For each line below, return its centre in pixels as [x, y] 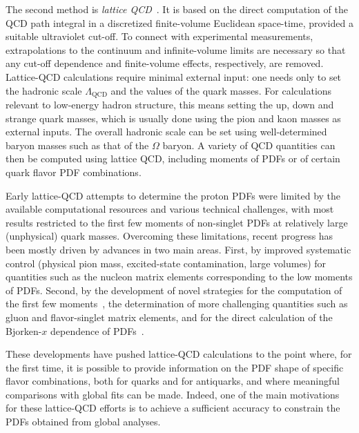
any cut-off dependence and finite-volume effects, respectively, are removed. [165, 63]
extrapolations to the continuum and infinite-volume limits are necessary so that [176, 49]
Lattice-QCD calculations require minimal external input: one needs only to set [174, 76]
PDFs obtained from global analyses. [83, 422]
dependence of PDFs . [97, 330]
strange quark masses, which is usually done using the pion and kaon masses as [173, 118]
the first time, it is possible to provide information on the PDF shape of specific [175, 367]
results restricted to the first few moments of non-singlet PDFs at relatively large [177, 222]
